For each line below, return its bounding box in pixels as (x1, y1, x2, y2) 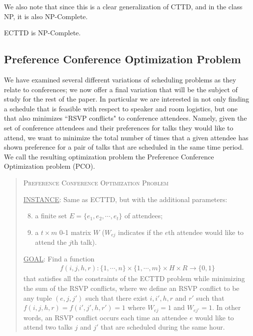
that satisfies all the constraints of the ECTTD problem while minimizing (23, 273, 245, 284)
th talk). (71, 237, 97, 247)
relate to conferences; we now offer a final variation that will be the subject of (4, 84, 238, 94)
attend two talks (23, 322, 73, 332)
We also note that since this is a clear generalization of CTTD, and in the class (4, 1, 243, 11)
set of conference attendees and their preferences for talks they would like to (4, 122, 233, 132)
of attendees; (124, 210, 163, 221)
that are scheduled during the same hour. (100, 322, 225, 332)
